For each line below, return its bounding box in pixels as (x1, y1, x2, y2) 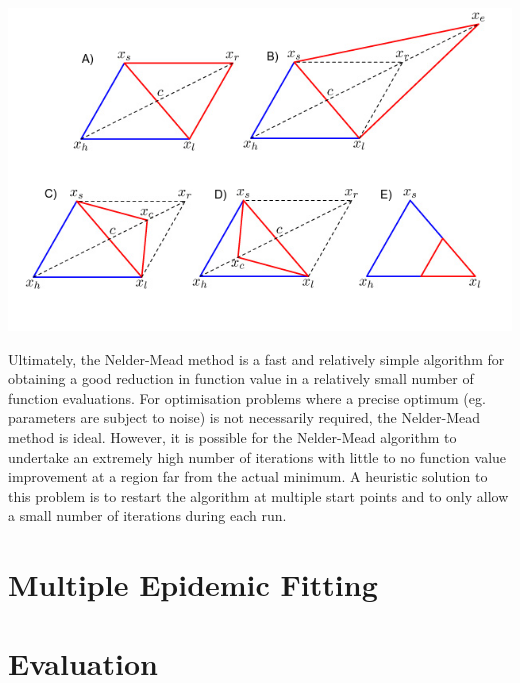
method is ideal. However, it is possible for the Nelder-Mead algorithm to (8, 427, 457, 447)
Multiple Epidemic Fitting (8, 564, 378, 605)
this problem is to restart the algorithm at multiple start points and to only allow (8, 485, 509, 506)
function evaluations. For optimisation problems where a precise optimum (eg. (8, 387, 486, 408)
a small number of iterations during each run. (8, 505, 287, 526)
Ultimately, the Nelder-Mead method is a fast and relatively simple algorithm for (8, 348, 505, 369)
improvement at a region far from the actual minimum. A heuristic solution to (8, 466, 488, 487)
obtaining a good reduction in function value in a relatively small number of (8, 368, 474, 389)
